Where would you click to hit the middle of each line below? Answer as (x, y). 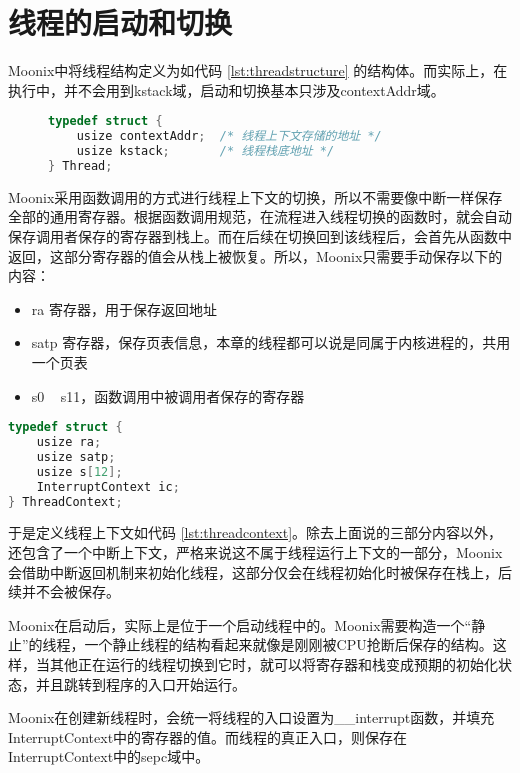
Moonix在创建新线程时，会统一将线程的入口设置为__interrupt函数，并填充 (251, 717)
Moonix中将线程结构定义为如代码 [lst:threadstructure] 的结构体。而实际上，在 (258, 70)
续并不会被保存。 (64, 591)
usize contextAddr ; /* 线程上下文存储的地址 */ (229, 136)
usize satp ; (76, 456)
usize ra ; (69, 442)
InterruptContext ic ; (108, 486)
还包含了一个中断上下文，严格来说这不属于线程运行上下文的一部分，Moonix (255, 552)
